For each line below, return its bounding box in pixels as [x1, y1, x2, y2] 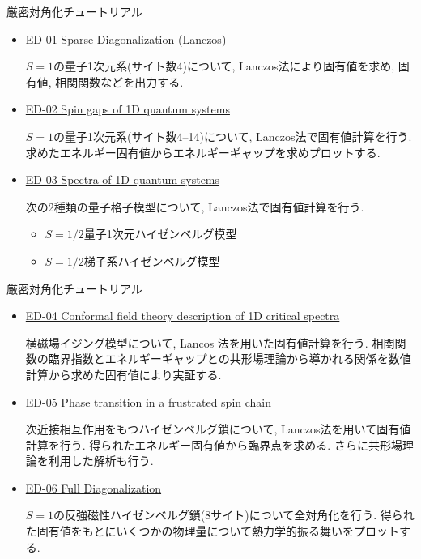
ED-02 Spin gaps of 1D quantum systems [25, 100, 230, 117]
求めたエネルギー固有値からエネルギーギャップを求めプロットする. [25, 143, 381, 160]
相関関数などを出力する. [55, 73, 184, 90]
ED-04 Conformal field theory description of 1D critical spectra [25, 307, 340, 324]
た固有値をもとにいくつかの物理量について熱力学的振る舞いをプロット [25, 523, 400, 540]
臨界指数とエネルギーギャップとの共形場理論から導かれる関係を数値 [48, 350, 411, 367]
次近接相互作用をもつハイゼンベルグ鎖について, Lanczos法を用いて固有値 [25, 420, 411, 437]
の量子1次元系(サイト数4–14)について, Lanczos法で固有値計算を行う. [53, 127, 412, 144]
